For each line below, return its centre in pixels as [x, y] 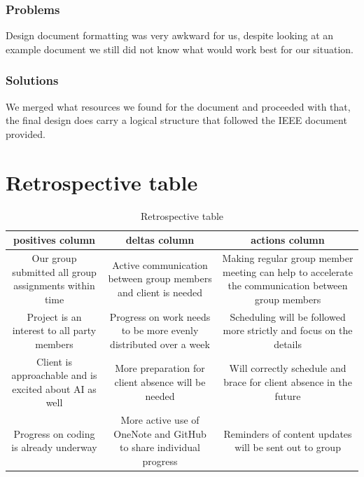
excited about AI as [54, 388]
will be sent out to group [288, 447]
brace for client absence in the [288, 382]
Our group [54, 257]
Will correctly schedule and [288, 368]
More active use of [160, 420]
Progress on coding [54, 433]
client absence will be [160, 382]
